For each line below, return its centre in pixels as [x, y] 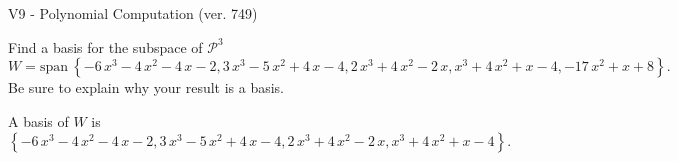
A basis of [38, 120]
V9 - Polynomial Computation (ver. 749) [133, 13]
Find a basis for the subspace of [105, 46]
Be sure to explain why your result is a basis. [146, 87]
